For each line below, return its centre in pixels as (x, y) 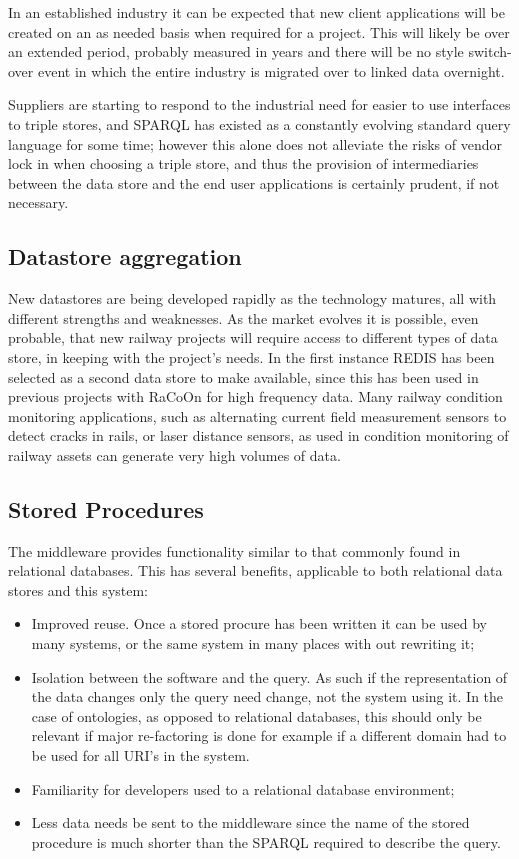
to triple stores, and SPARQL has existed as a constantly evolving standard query (259, 123)
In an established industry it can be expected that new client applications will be (256, 12)
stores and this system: (78, 589)
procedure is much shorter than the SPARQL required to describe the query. (266, 841)
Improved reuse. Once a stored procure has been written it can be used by (259, 623)
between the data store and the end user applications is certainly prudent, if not (254, 182)
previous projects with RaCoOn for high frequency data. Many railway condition (255, 396)
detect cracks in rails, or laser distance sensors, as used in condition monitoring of (258, 435)
